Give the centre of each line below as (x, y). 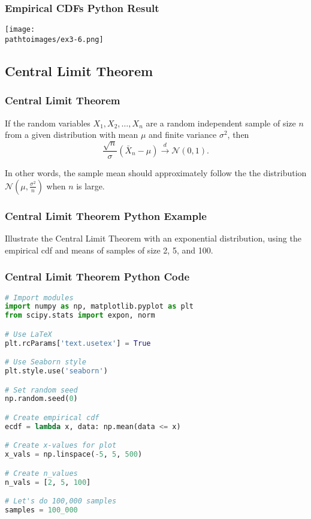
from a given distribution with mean (72, 135)
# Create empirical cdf (52, 418)
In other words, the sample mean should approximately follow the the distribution (156, 173)
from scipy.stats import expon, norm (80, 316)
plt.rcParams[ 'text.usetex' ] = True (78, 343)
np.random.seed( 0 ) (41, 399)
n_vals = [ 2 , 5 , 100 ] (48, 482)
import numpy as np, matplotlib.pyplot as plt (99, 307)
